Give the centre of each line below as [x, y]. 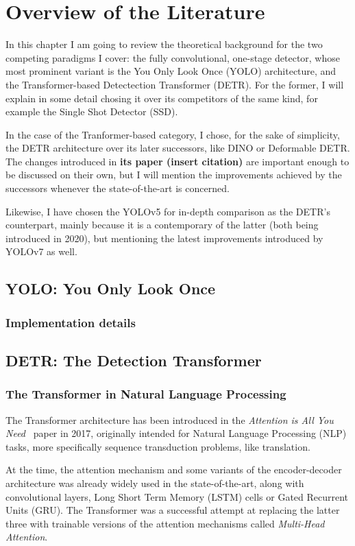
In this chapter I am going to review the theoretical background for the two [164, 44]
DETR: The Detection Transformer [134, 360]
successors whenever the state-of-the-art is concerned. [118, 188]
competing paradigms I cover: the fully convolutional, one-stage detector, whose [173, 57]
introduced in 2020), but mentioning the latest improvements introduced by [164, 238]
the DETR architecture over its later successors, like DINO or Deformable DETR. [178, 148]
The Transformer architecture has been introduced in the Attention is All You [170, 419]
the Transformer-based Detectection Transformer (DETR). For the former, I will [175, 84]
